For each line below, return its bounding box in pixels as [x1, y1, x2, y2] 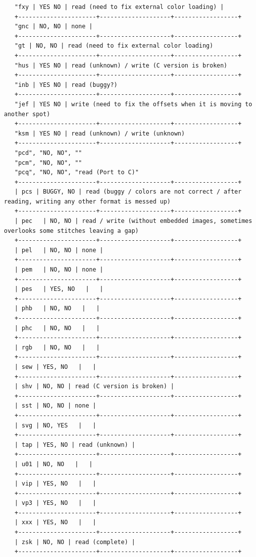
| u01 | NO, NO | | [14, 460, 93, 468]
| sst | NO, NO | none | [14, 402, 97, 410]
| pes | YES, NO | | [14, 285, 103, 293]
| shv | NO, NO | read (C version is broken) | [14, 383, 174, 390]
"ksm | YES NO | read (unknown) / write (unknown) [14, 130, 185, 137]
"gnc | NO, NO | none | [14, 23, 93, 30]
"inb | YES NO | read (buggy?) [14, 81, 118, 88]
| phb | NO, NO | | [14, 305, 100, 312]
